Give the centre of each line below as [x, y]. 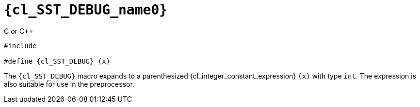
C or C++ [19, 31]
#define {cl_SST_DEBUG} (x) [57, 61]
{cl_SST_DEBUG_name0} [86, 10]
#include [20, 46]
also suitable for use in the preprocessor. [69, 84]
